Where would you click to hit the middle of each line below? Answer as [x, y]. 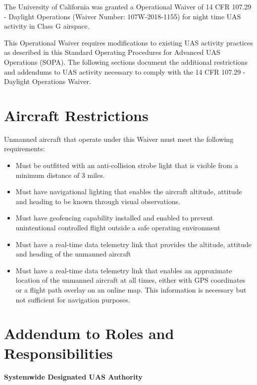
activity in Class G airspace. [47, 26]
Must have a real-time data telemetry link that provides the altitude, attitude [134, 244]
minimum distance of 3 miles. [60, 175]
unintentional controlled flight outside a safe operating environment [118, 228]
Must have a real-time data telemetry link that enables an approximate [124, 270]
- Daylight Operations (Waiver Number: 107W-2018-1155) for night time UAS [123, 16]
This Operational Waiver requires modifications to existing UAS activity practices [128, 42]
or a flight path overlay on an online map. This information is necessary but [131, 290]
